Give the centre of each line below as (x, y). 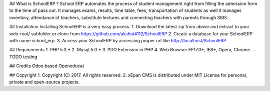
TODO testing (23, 57)
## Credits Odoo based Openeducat (47, 66)
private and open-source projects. (44, 82)
